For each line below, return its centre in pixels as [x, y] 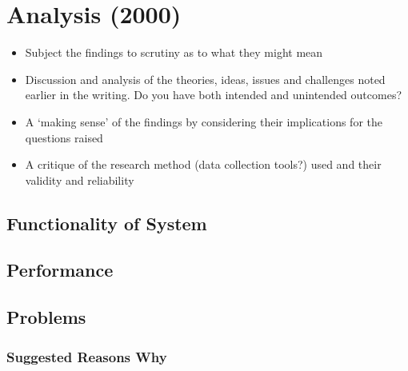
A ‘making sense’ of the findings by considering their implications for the [204, 121]
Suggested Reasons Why [87, 356]
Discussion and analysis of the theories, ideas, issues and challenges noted [205, 79]
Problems [46, 317]
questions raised [64, 137]
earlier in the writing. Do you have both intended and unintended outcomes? [213, 95]
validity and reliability [80, 180]
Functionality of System [107, 223]
